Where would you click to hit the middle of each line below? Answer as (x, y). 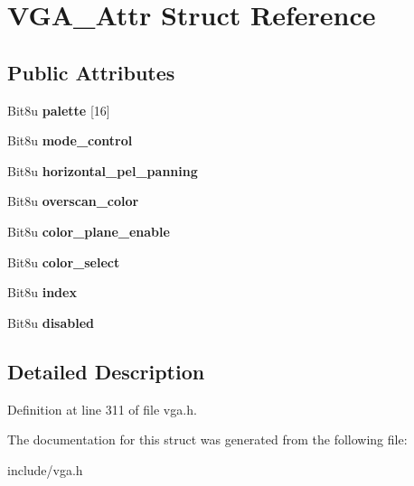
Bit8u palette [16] (59, 110)
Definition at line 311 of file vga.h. (102, 409)
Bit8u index (42, 292)
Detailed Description (106, 371)
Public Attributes (91, 72)
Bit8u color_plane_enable (89, 231)
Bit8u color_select (64, 262)
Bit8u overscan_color (73, 201)
